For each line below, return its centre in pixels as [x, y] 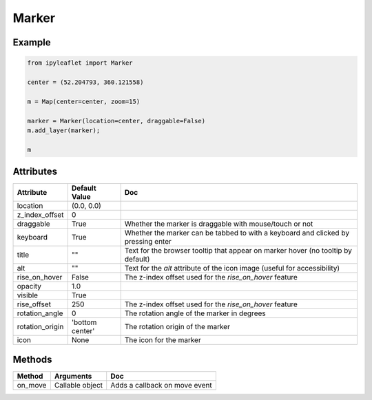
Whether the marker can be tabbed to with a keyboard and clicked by [237, 233]
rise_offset [34, 304]
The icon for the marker [163, 340]
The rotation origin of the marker [177, 327]
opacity [29, 286]
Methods [32, 359]
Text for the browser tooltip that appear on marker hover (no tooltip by [238, 251]
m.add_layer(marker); [64, 130]
